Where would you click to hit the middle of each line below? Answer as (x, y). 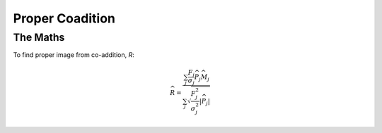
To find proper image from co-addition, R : (74, 55)
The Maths (39, 37)
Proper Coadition (64, 18)
